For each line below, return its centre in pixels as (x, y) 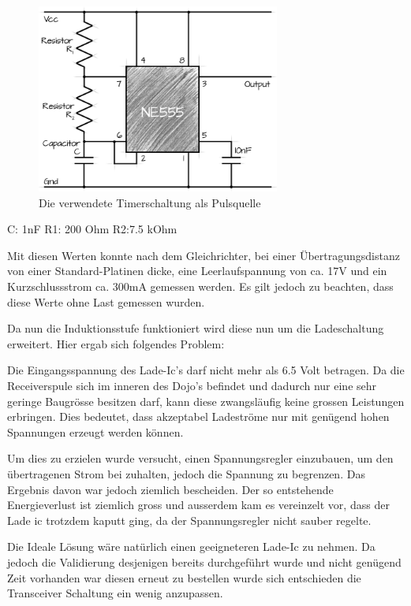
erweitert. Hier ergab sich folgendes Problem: (116, 343)
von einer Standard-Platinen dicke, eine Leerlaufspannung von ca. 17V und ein (197, 271)
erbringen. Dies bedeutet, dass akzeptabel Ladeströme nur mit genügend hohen (198, 416)
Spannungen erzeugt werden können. (95, 431)
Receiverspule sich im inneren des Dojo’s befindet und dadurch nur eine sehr (192, 386)
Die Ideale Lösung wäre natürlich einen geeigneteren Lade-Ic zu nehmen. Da (191, 547)
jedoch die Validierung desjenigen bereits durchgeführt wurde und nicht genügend (204, 561)
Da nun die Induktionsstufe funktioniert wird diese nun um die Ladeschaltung (196, 328)
